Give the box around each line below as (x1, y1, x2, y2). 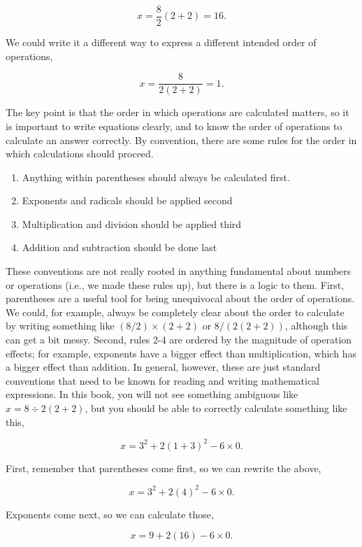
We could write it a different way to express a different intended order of (6, 35, 317, 50)
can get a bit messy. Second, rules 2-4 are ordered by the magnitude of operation (6, 332, 352, 347)
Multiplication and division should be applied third (22, 216, 242, 231)
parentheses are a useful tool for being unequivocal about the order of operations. (6, 291, 355, 306)
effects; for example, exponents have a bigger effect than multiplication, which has (6, 346, 356, 360)
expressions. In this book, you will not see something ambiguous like (6, 387, 298, 402)
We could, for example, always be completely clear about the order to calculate (6, 304, 345, 319)
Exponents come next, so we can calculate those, (6, 506, 214, 521)
